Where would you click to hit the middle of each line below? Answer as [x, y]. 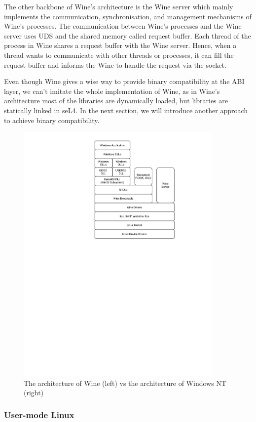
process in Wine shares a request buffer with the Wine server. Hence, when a [120, 45]
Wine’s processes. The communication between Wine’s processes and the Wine [123, 26]
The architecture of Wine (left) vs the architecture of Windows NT [125, 383]
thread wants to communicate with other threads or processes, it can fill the [119, 55]
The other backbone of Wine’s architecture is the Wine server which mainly [119, 6]
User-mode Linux [39, 414]
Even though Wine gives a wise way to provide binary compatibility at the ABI [124, 81]
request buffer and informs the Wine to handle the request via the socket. [115, 64]
